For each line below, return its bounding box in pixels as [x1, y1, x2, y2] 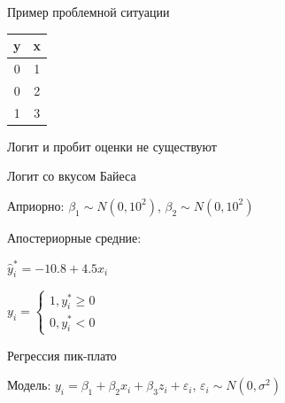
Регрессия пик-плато [7, 345, 117, 364]
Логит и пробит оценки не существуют [7, 136, 217, 155]
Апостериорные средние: [7, 228, 142, 246]
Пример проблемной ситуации [7, 3, 170, 20]
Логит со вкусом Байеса [7, 167, 136, 185]
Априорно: [7, 196, 65, 214]
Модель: [7, 376, 51, 394]
